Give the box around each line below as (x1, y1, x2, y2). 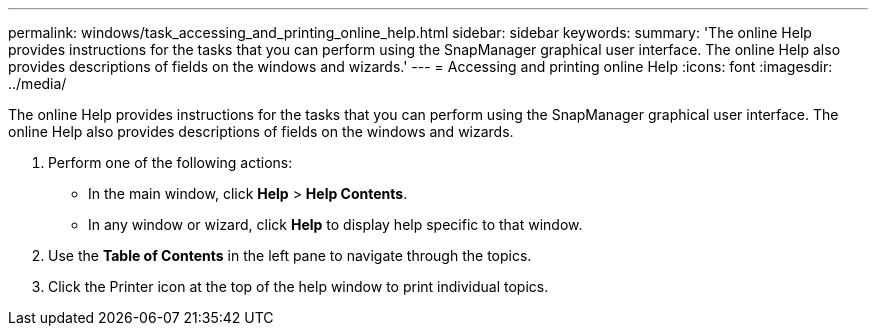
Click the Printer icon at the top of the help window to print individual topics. (48, 278, 549, 295)
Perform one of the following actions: (48, 154, 293, 171)
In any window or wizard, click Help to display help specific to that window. (88, 216, 583, 233)
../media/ (8, 75, 67, 92)
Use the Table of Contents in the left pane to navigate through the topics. (48, 247, 532, 264)
